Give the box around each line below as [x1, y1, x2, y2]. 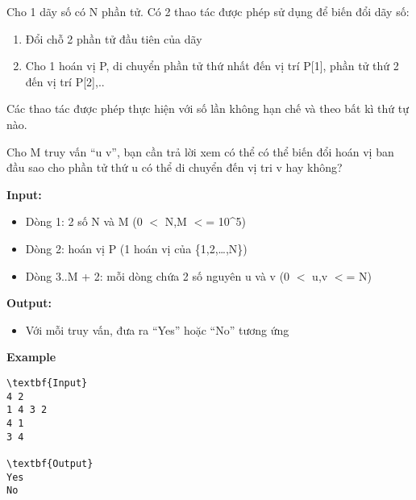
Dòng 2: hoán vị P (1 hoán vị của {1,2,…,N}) [25, 240, 248, 256]
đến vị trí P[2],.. [25, 73, 105, 90]
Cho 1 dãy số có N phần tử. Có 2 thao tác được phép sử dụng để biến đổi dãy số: [6, 3, 410, 19]
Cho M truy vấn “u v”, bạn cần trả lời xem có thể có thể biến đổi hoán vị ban [6, 143, 394, 160]
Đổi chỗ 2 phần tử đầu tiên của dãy [25, 30, 202, 47]
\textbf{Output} [6, 457, 94, 469]
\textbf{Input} [6, 377, 88, 389]
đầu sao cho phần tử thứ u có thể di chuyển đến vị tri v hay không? [6, 159, 343, 176]
